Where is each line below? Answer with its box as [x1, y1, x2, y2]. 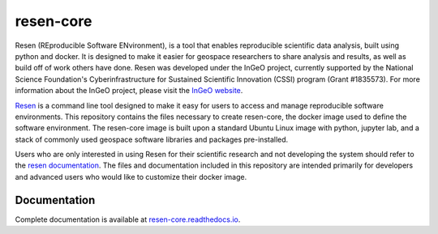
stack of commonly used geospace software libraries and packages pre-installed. [15, 134, 289, 144]
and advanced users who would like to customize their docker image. [15, 172, 247, 181]
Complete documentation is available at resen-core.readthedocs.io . [15, 215, 241, 224]
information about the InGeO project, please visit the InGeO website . [15, 86, 243, 96]
